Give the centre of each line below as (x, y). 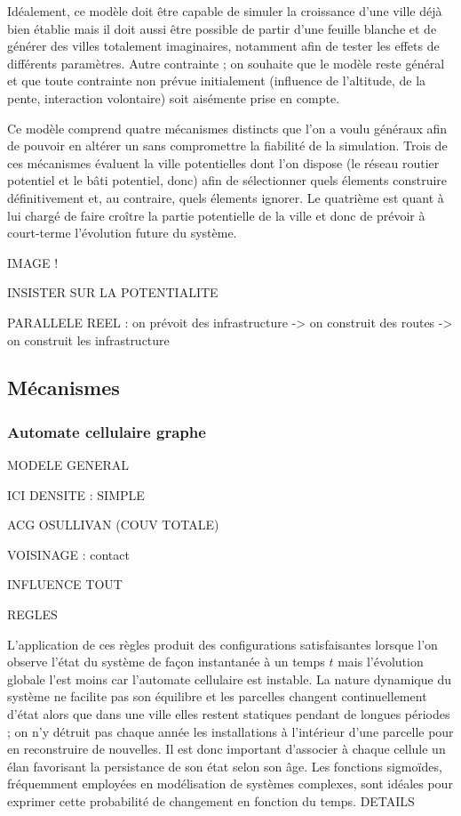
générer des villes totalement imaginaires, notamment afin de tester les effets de (223, 46)
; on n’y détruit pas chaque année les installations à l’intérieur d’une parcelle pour (230, 731)
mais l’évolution (381, 662)
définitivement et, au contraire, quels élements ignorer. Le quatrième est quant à (226, 197)
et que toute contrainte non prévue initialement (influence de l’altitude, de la (217, 81)
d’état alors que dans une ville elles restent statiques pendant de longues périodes (229, 714)
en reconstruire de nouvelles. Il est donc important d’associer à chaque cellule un (227, 749)
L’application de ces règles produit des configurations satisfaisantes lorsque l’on (223, 644)
